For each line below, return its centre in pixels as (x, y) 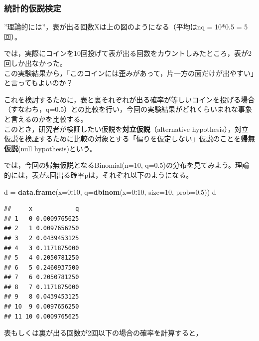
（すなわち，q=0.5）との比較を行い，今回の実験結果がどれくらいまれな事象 (128, 109)
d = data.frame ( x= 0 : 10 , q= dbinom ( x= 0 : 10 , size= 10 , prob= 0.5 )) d (110, 191)
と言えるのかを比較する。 (46, 119)
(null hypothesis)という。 (58, 148)
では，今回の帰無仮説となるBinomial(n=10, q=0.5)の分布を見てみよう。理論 (127, 165)
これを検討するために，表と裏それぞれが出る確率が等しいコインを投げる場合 (129, 99)
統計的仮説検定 (33, 8)
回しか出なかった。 (35, 63)
